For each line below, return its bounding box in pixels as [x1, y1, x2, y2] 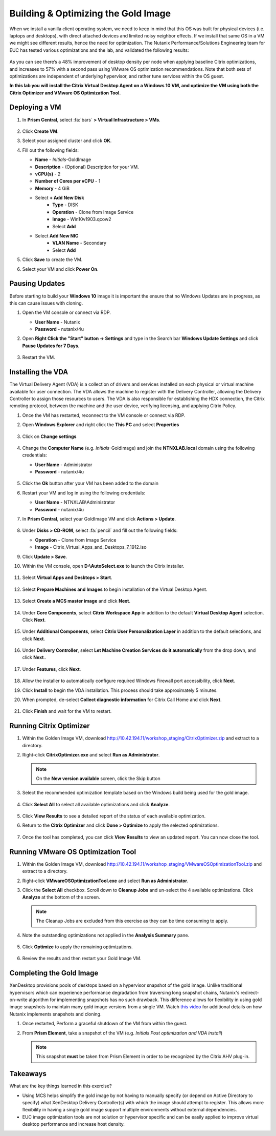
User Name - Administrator [35, 462, 93, 468]
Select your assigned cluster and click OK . [22, 137, 112, 144]
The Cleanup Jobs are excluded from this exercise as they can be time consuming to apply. [36, 918, 228, 924]
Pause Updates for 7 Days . [22, 343, 80, 349]
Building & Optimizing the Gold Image [9, 8, 171, 19]
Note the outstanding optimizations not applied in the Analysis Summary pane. [22, 932, 190, 938]
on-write [9, 997, 28, 1003]
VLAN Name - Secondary [52, 240, 107, 246]
